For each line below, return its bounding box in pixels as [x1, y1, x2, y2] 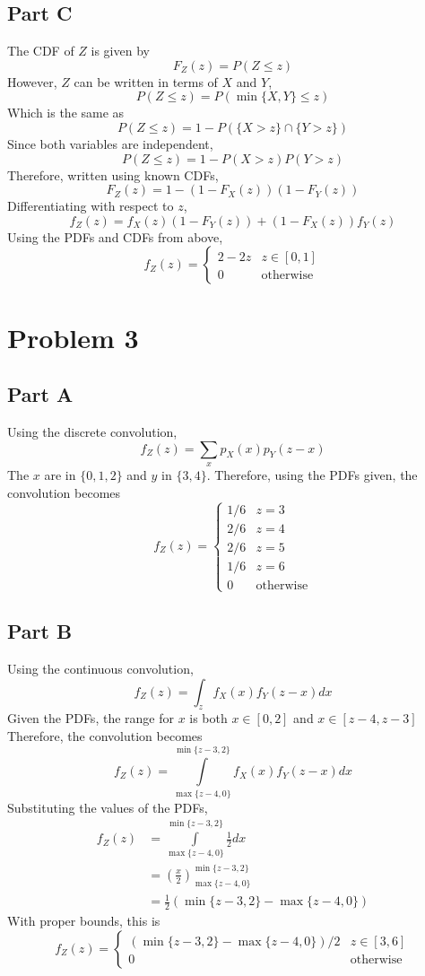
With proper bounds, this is [7, 911, 160, 930]
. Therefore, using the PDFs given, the [206, 465, 418, 484]
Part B [7, 617, 73, 645]
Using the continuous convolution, [7, 658, 194, 677]
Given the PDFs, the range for [7, 709, 174, 728]
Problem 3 [7, 318, 139, 355]
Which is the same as [7, 103, 125, 122]
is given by [91, 41, 150, 60]
